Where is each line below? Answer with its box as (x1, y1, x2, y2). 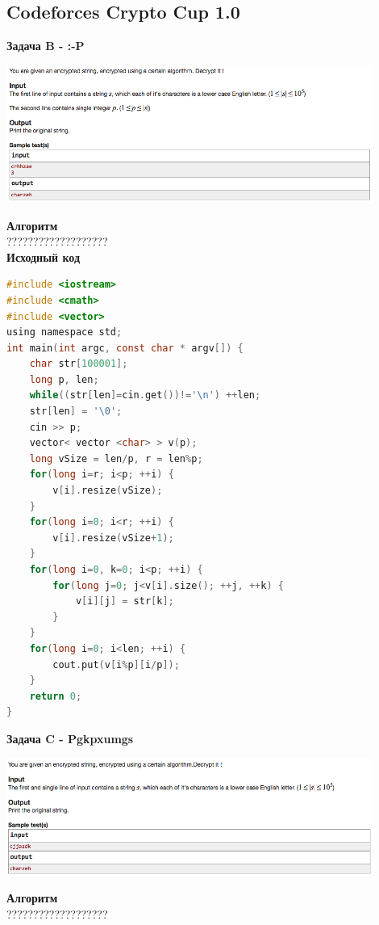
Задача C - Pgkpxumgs (6, 729, 134, 746)
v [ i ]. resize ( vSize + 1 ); (52, 532, 174, 544)
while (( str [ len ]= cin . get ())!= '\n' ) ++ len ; (29, 389, 261, 402)
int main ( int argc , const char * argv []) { (6, 342, 244, 354)
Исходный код (6, 248, 81, 265)
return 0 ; (29, 690, 82, 702)
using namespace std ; (6, 326, 123, 338)
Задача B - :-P (6, 37, 85, 54)
